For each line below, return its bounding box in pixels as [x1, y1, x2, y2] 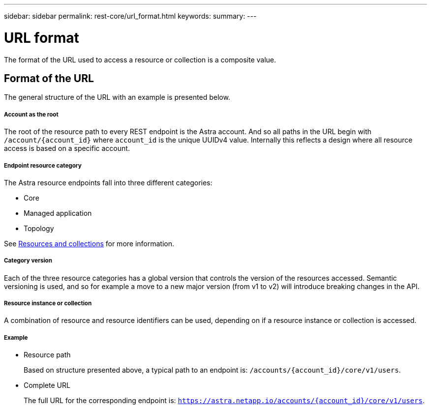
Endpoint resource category [4, 162, 82, 169]
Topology [24, 224, 54, 233]
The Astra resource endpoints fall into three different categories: [4, 178, 213, 187]
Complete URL [24, 381, 70, 390]
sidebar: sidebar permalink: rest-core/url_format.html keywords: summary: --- [4, 12, 257, 20]
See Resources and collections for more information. [4, 239, 175, 248]
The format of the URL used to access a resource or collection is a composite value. [4, 55, 277, 64]
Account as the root [4, 111, 59, 118]
